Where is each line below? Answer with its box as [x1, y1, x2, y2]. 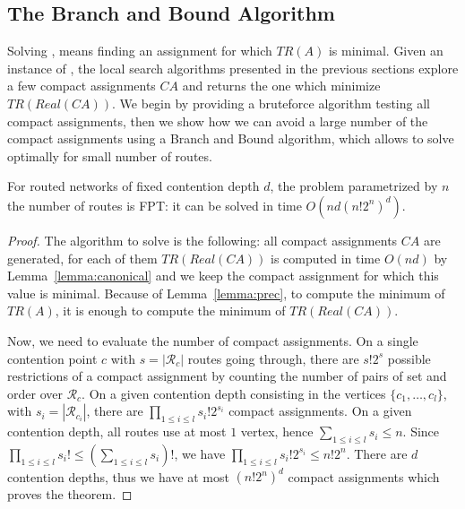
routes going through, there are [187, 349, 359, 367]
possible [387, 349, 431, 367]
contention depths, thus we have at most [7, 467, 229, 486]
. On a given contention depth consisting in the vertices [82, 384, 386, 402]
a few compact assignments [7, 76, 156, 95]
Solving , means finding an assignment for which [7, 41, 272, 60]
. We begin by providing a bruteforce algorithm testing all [112, 93, 430, 112]
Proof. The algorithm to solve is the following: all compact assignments [7, 230, 398, 249]
